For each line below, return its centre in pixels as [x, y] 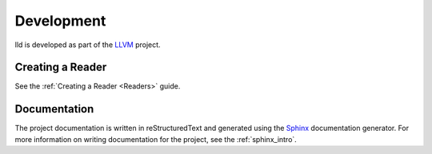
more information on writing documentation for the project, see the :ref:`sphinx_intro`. [156, 139]
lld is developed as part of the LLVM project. [88, 45]
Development [60, 21]
